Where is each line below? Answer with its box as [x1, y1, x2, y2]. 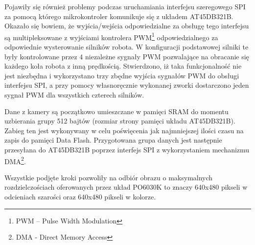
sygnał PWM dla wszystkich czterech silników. [4, 90, 144, 99]
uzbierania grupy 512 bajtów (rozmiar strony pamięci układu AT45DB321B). [4, 116, 235, 126]
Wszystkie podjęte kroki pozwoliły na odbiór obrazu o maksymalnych [4, 172, 213, 182]
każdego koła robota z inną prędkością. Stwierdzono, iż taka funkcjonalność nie [4, 61, 242, 71]
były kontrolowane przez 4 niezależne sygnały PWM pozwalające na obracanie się [4, 51, 249, 61]
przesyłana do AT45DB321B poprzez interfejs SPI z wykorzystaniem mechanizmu [4, 144, 250, 154]
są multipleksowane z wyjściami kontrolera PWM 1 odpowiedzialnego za [4, 30, 218, 42]
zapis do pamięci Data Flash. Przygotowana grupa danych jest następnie [4, 135, 222, 145]
